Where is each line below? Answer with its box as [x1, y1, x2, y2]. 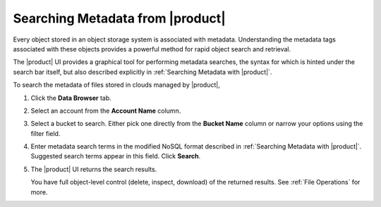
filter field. [30, 129, 61, 137]
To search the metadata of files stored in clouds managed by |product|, [13, 81, 220, 89]
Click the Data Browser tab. [30, 94, 112, 102]
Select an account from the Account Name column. [30, 106, 181, 115]
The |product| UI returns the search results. [30, 165, 157, 173]
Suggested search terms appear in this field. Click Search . [30, 152, 201, 161]
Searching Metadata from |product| [13, 11, 226, 26]
